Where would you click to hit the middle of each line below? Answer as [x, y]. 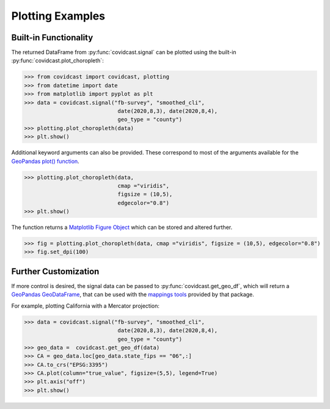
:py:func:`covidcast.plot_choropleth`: [57, 60]
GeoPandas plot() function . [45, 161]
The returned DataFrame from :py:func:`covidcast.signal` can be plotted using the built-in [124, 52]
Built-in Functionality [52, 38]
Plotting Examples [58, 16]
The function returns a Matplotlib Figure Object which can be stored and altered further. [122, 227]
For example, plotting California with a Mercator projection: [86, 306]
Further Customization [55, 271]
